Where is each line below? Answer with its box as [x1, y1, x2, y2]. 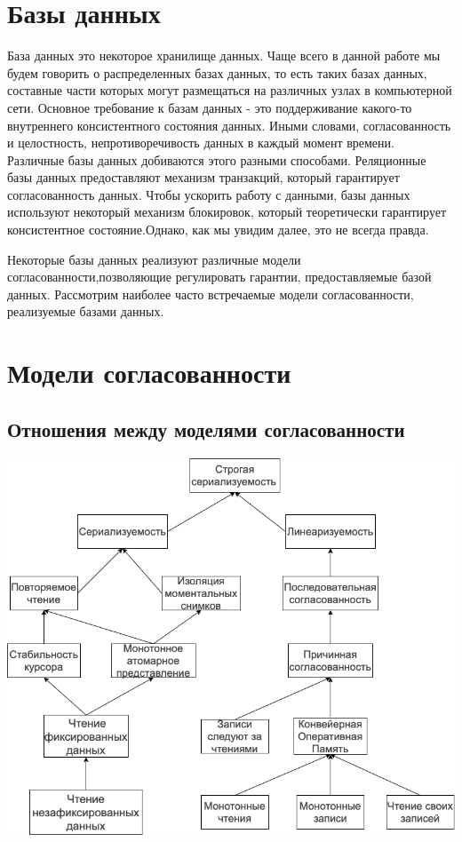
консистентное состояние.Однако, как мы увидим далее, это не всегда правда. [7, 220, 429, 239]
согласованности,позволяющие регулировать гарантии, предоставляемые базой [7, 267, 432, 286]
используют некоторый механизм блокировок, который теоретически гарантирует [7, 203, 447, 221]
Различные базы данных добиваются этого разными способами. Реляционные [7, 150, 426, 169]
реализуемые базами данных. [7, 302, 164, 321]
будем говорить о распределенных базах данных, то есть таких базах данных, [7, 63, 427, 82]
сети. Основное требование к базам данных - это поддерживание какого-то [7, 98, 412, 116]
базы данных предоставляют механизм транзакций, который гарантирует [7, 168, 400, 187]
